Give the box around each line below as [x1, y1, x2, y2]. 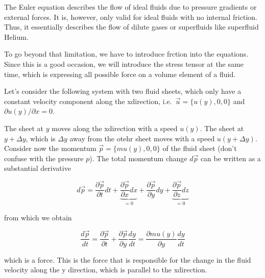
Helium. [4, 31, 29, 42]
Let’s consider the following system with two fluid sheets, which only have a [4, 86, 242, 96]
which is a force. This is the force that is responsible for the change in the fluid [4, 254, 251, 265]
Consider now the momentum [4, 143, 97, 154]
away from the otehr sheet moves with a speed [69, 133, 215, 143]
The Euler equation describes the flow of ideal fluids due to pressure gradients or [4, 2, 257, 12]
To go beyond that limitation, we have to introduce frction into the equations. [4, 48, 249, 59]
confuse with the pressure [4, 153, 84, 163]
